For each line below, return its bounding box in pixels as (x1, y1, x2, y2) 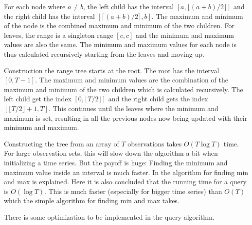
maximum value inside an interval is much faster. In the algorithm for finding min (4, 167, 249, 177)
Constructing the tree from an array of (4, 138, 119, 148)
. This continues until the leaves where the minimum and (48, 103, 218, 113)
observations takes (127, 138, 182, 148)
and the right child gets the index (108, 94, 208, 104)
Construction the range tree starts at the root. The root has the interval (4, 65, 219, 75)
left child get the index (4, 94, 72, 104)
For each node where (4, 1, 66, 11)
